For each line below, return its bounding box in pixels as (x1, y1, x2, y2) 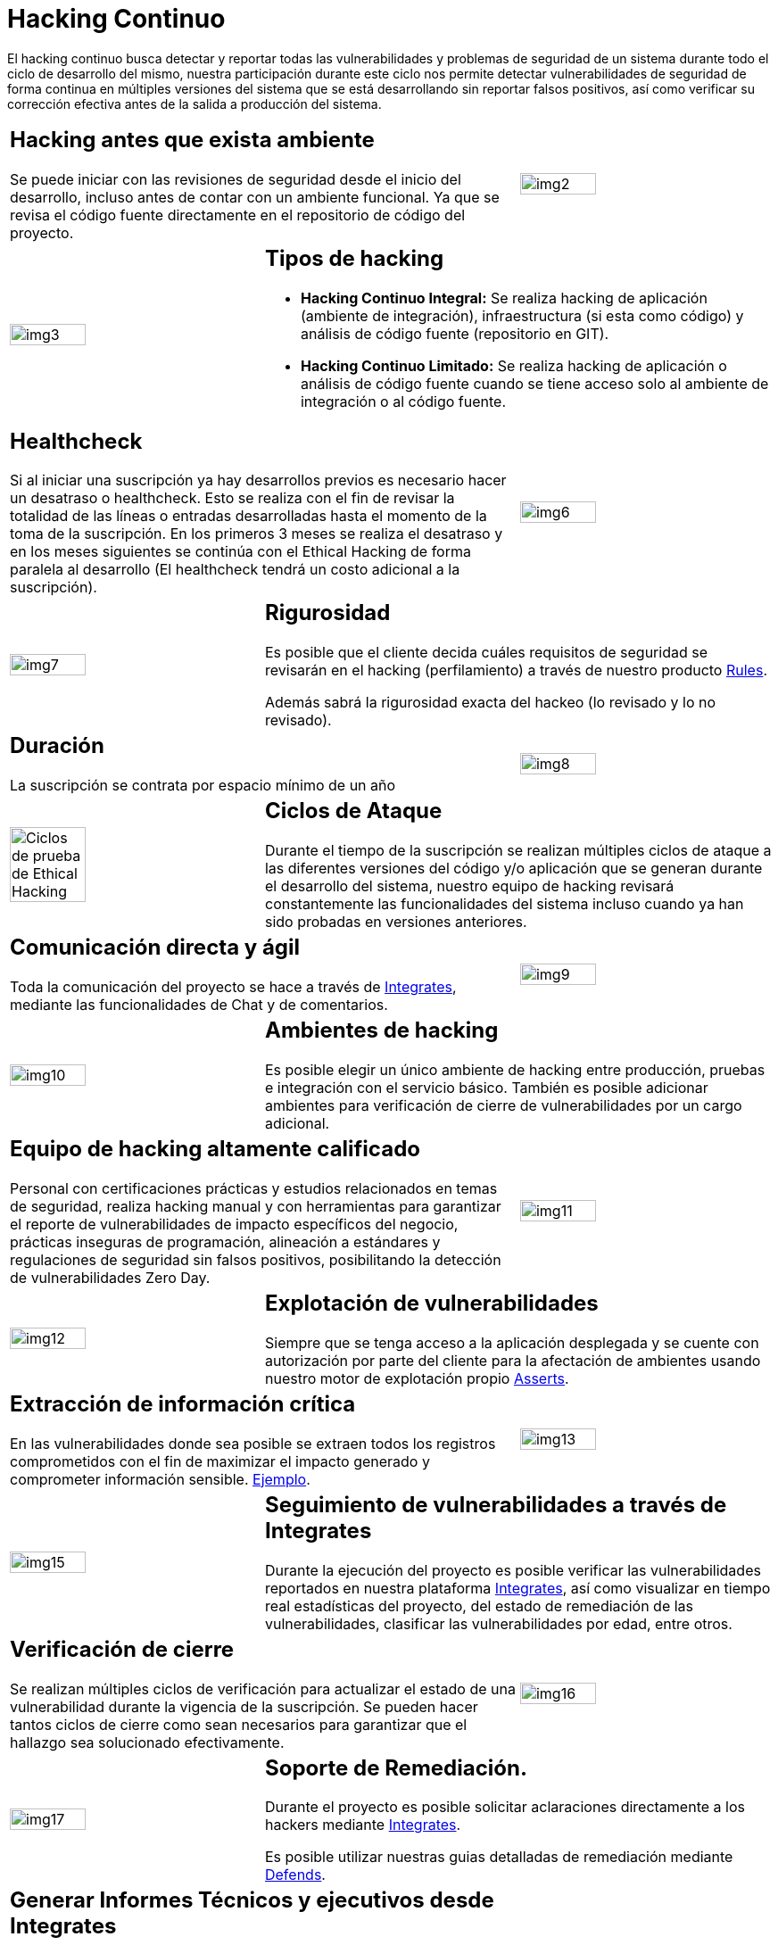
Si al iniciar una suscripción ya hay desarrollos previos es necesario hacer (10, 471, 507, 490)
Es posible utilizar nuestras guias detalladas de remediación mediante (264, 1848, 733, 1866)
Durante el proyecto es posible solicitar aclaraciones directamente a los (264, 1798, 745, 1817)
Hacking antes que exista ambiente (10, 126, 375, 153)
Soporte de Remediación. (264, 1754, 527, 1781)
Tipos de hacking (264, 244, 444, 271)
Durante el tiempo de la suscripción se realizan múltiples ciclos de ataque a (264, 841, 772, 860)
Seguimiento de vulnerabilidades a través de (264, 1491, 727, 1518)
